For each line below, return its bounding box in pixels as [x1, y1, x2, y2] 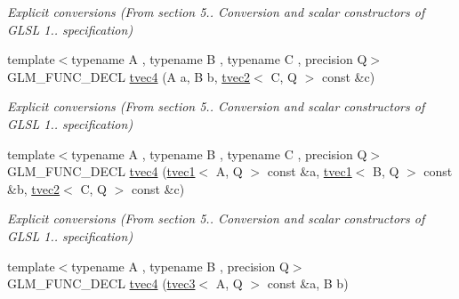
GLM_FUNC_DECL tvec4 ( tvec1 [7, 162, 196, 181]
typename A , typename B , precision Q [71, 256, 289, 275]
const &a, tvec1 [267, 162, 352, 181]
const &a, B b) [267, 274, 349, 293]
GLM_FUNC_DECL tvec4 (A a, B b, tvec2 [7, 67, 251, 85]
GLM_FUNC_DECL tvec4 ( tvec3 [7, 274, 196, 293]
